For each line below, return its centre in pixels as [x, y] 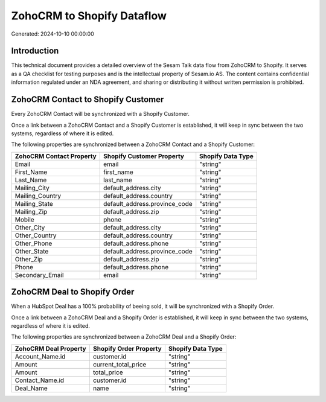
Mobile [24, 219]
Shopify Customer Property [143, 156]
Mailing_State [34, 203]
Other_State [32, 251]
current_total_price [120, 364]
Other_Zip [29, 259]
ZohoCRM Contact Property [56, 156]
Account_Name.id [40, 356]
